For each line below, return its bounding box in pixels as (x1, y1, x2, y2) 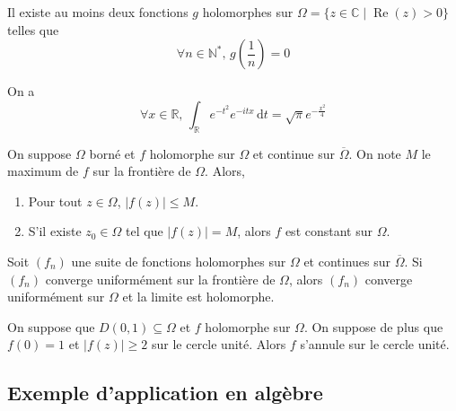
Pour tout (28, 191, 83, 210)
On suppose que (7, 317, 95, 336)
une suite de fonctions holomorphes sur (71, 251, 286, 270)
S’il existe (28, 222, 82, 240)
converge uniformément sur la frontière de (45, 269, 276, 288)
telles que (7, 20, 59, 39)
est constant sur (285, 222, 373, 240)
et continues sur (303, 251, 391, 270)
